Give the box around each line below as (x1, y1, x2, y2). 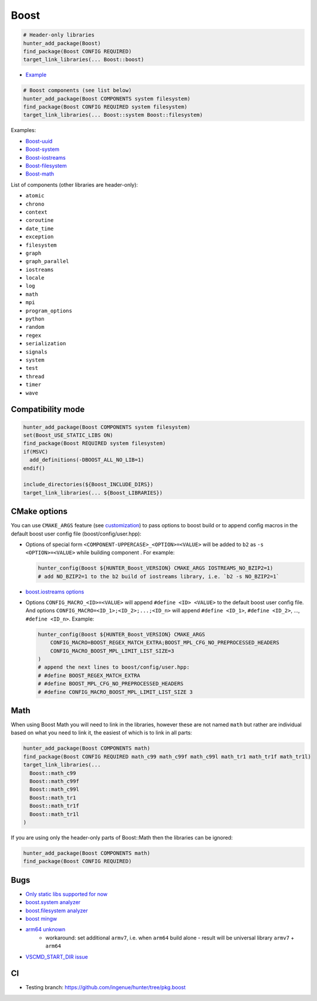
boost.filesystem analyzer (25, 907, 88, 914)
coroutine (25, 217, 54, 224)
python (25, 316, 45, 322)
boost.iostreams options (25, 588, 85, 595)
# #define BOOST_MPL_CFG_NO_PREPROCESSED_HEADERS (38, 680, 184, 687)
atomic (25, 193, 45, 199)
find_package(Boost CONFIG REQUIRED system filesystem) (23, 103, 188, 110)
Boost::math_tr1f (29, 803, 79, 810)
